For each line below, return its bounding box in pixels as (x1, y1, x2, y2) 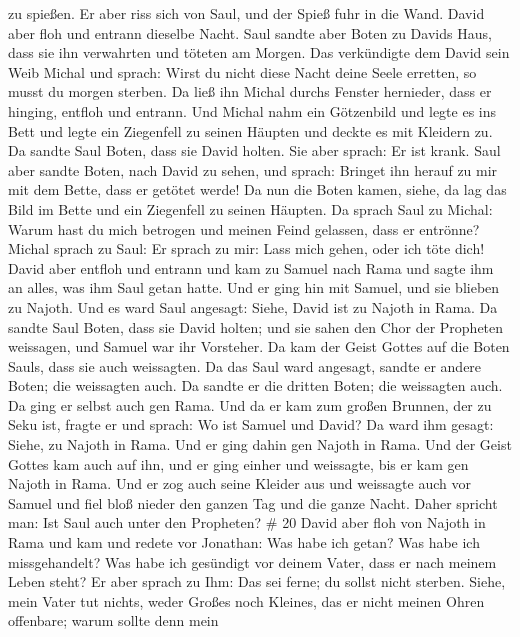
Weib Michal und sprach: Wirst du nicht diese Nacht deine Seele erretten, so (8, 61, 477, 82)
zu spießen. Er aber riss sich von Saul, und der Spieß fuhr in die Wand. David (8, 3, 485, 23)
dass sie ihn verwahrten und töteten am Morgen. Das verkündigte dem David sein (8, 42, 510, 63)
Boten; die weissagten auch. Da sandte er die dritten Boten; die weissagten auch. (8, 375, 503, 396)
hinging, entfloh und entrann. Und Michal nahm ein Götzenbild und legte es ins (8, 100, 497, 121)
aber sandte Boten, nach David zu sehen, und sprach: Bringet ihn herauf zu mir (8, 159, 498, 180)
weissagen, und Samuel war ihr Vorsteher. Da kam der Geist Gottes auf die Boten (8, 336, 510, 357)
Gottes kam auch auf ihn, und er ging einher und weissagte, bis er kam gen (8, 453, 469, 474)
